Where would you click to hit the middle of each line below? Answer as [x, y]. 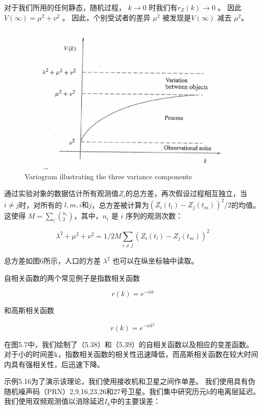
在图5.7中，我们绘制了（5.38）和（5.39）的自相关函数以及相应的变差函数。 [129, 344]
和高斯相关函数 [29, 310]
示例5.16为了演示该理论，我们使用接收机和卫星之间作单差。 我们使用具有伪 [130, 381]
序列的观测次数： [154, 216]
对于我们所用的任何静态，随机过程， [65, 7]
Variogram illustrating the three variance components [108, 176]
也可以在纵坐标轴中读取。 [156, 261]
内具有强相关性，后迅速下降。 [54, 364]
